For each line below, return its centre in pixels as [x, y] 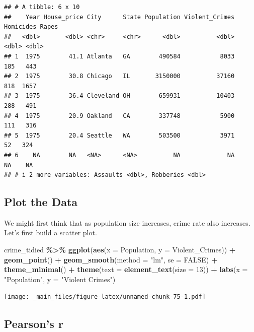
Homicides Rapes [31, 27]
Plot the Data [41, 202]
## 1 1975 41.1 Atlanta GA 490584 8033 [119, 56]
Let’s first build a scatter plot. [51, 233]
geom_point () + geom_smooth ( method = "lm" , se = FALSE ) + [111, 259]
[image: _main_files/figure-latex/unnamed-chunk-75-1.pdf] [105, 297]
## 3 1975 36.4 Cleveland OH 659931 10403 [119, 96]
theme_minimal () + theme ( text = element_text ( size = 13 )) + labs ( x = [126, 269]
